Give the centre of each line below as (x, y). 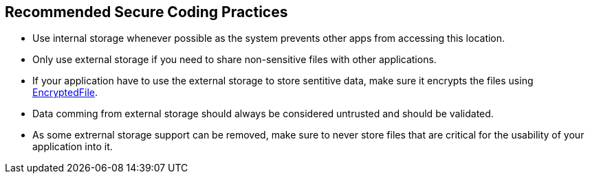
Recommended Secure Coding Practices (146, 12)
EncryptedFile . (65, 93)
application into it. (73, 147)
